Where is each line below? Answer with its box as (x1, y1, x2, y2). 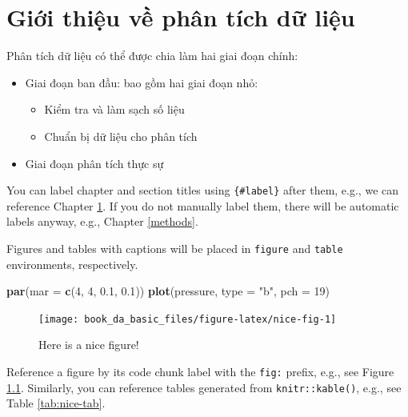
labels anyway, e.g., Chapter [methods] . (6, 213, 198, 230)
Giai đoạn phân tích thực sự (25, 154, 164, 171)
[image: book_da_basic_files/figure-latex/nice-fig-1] (38, 313, 337, 325)
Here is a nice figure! (38, 336, 139, 353)
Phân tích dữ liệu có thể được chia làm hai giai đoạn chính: (6, 47, 298, 64)
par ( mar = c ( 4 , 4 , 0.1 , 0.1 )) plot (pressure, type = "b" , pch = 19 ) (6, 283, 330, 299)
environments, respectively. (6, 255, 138, 272)
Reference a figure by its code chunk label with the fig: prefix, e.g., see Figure (6, 363, 394, 380)
